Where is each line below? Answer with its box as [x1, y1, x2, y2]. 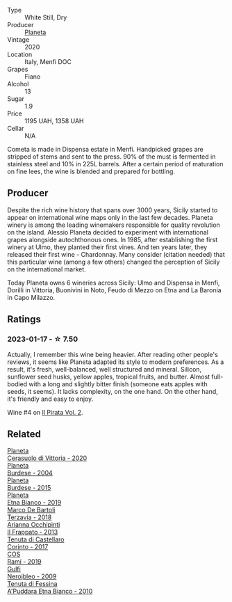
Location [7, 50, 33, 58]
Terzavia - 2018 [7, 513, 52, 521]
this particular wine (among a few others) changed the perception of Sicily [7, 258, 220, 266]
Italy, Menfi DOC [24, 58, 72, 65]
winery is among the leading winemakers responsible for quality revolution [7, 221, 220, 229]
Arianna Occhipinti [7, 521, 60, 529]
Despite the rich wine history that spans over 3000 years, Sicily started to [7, 205, 218, 214]
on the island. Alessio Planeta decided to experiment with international [7, 228, 208, 236]
